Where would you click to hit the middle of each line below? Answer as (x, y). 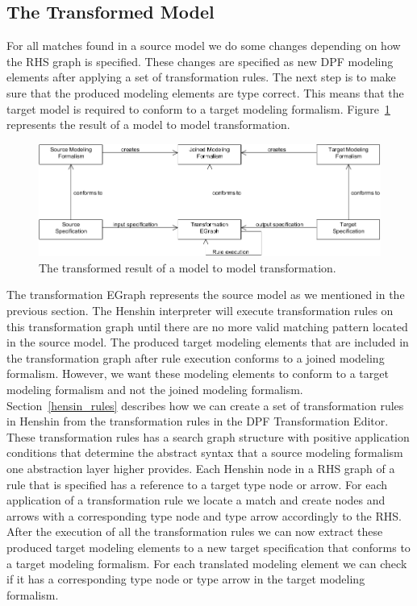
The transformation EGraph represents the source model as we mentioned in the (206, 295)
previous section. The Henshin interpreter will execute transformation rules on (200, 311)
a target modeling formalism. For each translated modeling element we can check (207, 563)
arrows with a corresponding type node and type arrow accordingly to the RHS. (204, 515)
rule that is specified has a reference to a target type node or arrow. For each (197, 484)
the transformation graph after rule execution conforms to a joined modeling (196, 357)
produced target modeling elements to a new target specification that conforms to (208, 547)
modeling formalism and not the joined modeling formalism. (155, 390)
